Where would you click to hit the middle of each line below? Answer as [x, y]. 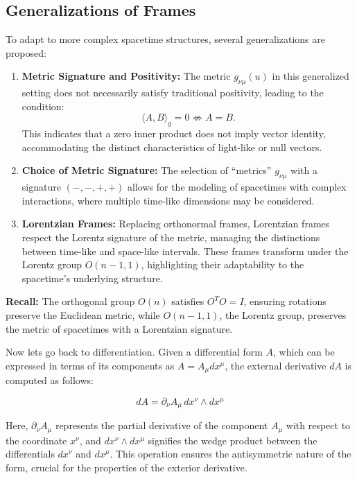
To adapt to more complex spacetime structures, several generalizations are [166, 39]
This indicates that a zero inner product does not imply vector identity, [174, 133]
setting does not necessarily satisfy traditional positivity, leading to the [173, 93]
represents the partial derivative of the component [162, 425]
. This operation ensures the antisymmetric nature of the [230, 454]
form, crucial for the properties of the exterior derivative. [127, 467]
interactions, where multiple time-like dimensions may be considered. [168, 200]
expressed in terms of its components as [90, 365]
